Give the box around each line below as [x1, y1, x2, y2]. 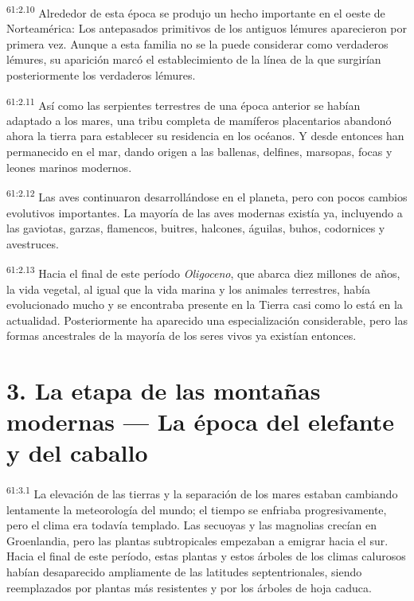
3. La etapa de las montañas [6, 374, 321, 407]
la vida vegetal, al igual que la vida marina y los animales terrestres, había [6, 280, 371, 297]
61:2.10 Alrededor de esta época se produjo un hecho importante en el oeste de [6, 2, 385, 21]
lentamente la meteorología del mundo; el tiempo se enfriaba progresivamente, [6, 501, 387, 517]
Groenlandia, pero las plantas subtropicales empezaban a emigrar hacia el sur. [6, 532, 389, 548]
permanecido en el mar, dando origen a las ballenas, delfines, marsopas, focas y [6, 143, 393, 160]
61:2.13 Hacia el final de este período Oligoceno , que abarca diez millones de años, [6, 263, 400, 281]
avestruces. [6, 235, 59, 252]
